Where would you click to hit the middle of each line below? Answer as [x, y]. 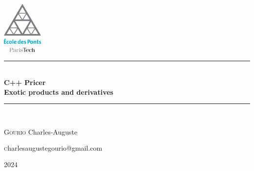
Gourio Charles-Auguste [41, 131]
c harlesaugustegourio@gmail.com [53, 148]
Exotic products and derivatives [59, 92]
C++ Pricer [25, 82]
